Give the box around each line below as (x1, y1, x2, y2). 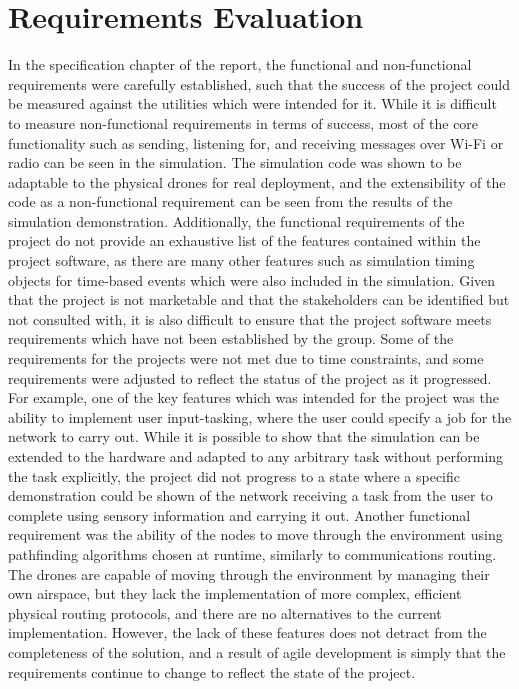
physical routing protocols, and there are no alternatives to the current (8, 602, 442, 623)
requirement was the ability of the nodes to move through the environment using (8, 524, 503, 545)
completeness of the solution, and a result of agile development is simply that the (8, 641, 506, 662)
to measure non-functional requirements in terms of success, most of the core (8, 112, 479, 133)
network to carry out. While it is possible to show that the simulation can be (8, 426, 480, 447)
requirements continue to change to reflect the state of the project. (8, 661, 416, 682)
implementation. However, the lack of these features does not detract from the (8, 622, 487, 643)
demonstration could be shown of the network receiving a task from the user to (8, 485, 493, 506)
